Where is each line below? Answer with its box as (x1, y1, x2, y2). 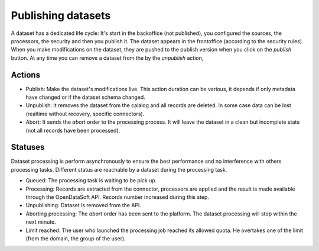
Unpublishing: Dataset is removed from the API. (25, 202, 142, 209)
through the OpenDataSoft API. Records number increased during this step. (25, 194, 210, 201)
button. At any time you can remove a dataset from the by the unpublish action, (11, 54, 204, 62)
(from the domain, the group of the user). (25, 235, 126, 242)
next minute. (25, 218, 56, 226)
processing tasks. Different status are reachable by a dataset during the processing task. (11, 166, 227, 173)
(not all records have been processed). (25, 127, 121, 134)
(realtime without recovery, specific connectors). (25, 110, 145, 117)
